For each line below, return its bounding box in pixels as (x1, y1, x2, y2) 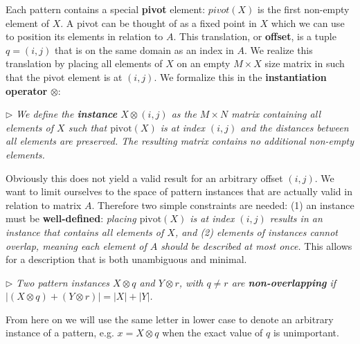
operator (6, 83, 48, 98)
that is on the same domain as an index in (54, 42, 234, 57)
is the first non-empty (258, 2, 350, 16)
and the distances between (240, 120, 349, 134)
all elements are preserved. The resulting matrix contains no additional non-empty (6, 134, 354, 148)
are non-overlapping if (231, 275, 336, 289)
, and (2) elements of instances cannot (174, 224, 338, 239)
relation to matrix (6, 197, 82, 212)
